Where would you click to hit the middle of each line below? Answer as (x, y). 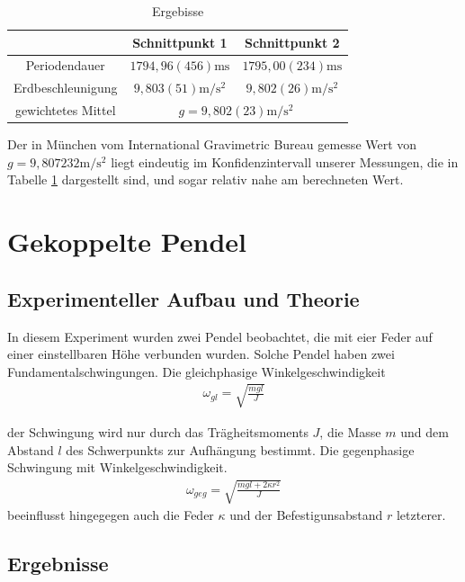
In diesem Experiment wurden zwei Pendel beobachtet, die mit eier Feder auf (220, 336)
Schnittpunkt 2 (292, 42)
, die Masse (350, 431)
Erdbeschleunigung (66, 88)
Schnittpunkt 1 (180, 42)
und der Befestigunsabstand (306, 515)
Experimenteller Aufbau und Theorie (183, 298)
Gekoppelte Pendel (127, 242)
